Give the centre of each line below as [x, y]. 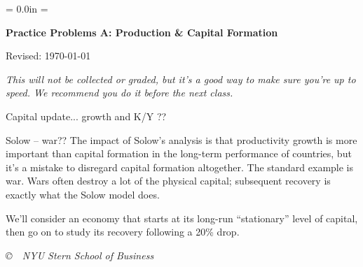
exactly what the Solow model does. [83, 194]
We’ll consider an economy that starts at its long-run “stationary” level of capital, [182, 218]
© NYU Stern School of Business [80, 255]
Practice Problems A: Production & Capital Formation [142, 32]
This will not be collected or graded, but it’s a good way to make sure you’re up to [181, 79]
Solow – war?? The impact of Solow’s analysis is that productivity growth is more [181, 139]
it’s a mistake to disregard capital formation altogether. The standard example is [180, 167]
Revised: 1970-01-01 [48, 56]
